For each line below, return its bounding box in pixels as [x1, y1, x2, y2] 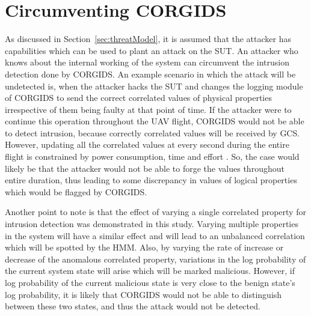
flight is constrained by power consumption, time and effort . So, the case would [5, 150, 300, 163]
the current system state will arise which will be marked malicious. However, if [5, 264, 295, 277]
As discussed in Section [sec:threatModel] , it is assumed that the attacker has [5, 32, 291, 45]
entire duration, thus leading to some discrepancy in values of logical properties [5, 174, 297, 186]
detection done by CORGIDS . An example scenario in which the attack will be [5, 67, 296, 80]
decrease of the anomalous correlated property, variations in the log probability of [5, 252, 306, 265]
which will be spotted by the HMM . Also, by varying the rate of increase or [5, 241, 284, 254]
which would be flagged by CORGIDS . [5, 185, 147, 198]
